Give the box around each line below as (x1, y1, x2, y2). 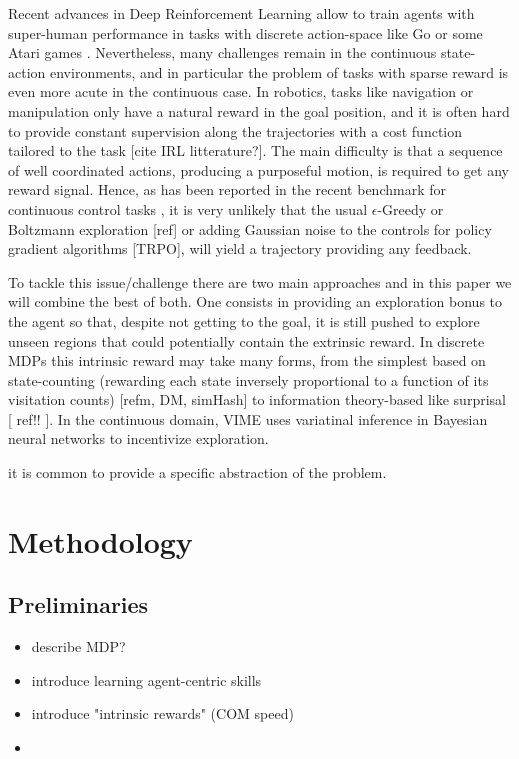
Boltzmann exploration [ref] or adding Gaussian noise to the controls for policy (8, 218, 492, 239)
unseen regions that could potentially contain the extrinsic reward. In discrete (8, 330, 485, 351)
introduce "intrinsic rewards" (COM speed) (31, 703, 294, 724)
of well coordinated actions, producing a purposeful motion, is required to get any (8, 159, 509, 180)
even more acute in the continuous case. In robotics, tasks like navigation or (8, 81, 474, 102)
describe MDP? (31, 636, 126, 657)
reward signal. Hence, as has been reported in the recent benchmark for (8, 179, 446, 200)
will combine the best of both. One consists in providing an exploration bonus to (8, 291, 503, 312)
